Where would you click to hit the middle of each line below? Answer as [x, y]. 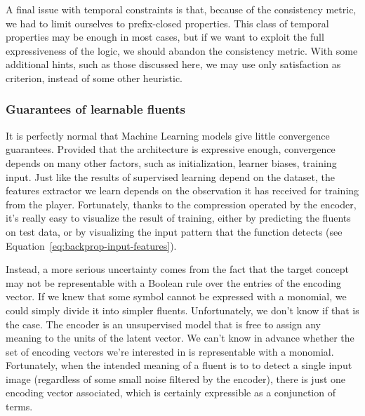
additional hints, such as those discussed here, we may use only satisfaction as [173, 64]
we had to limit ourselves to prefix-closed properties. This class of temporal [167, 23]
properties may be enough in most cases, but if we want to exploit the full [165, 37]
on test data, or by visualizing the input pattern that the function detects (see [174, 231]
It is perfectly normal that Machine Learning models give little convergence [168, 135]
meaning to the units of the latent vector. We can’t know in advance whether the [180, 338]
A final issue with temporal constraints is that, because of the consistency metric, [181, 9]
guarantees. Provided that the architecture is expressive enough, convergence [171, 149]
